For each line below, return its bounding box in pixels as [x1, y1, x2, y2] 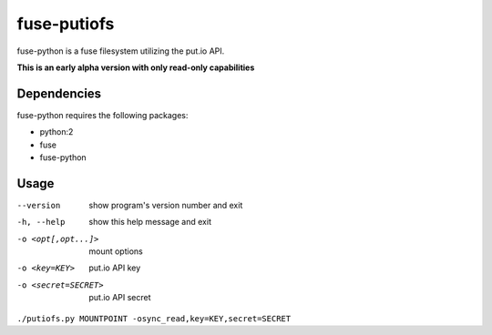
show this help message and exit [88, 217, 211, 228]
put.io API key [88, 262, 141, 273]
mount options [88, 246, 143, 257]
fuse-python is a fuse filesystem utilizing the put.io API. [16, 46, 225, 56]
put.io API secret [88, 292, 151, 303]
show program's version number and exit [88, 199, 243, 210]
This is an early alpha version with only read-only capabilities [16, 62, 255, 73]
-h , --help [16, 217, 66, 228]
